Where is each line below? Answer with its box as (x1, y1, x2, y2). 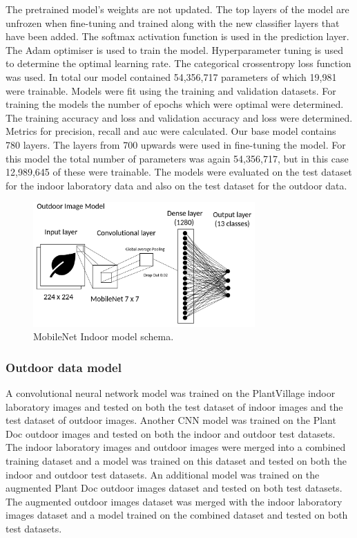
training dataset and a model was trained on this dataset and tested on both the (6, 454, 347, 468)
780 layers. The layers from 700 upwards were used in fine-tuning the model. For (6, 137, 346, 151)
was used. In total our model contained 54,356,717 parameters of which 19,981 (6, 69, 337, 84)
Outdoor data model (6, 358, 122, 375)
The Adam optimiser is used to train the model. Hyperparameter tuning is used (6, 42, 344, 57)
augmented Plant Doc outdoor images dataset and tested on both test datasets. (6, 481, 342, 495)
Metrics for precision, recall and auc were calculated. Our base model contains (6, 124, 336, 138)
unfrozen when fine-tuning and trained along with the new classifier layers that (6, 15, 340, 30)
